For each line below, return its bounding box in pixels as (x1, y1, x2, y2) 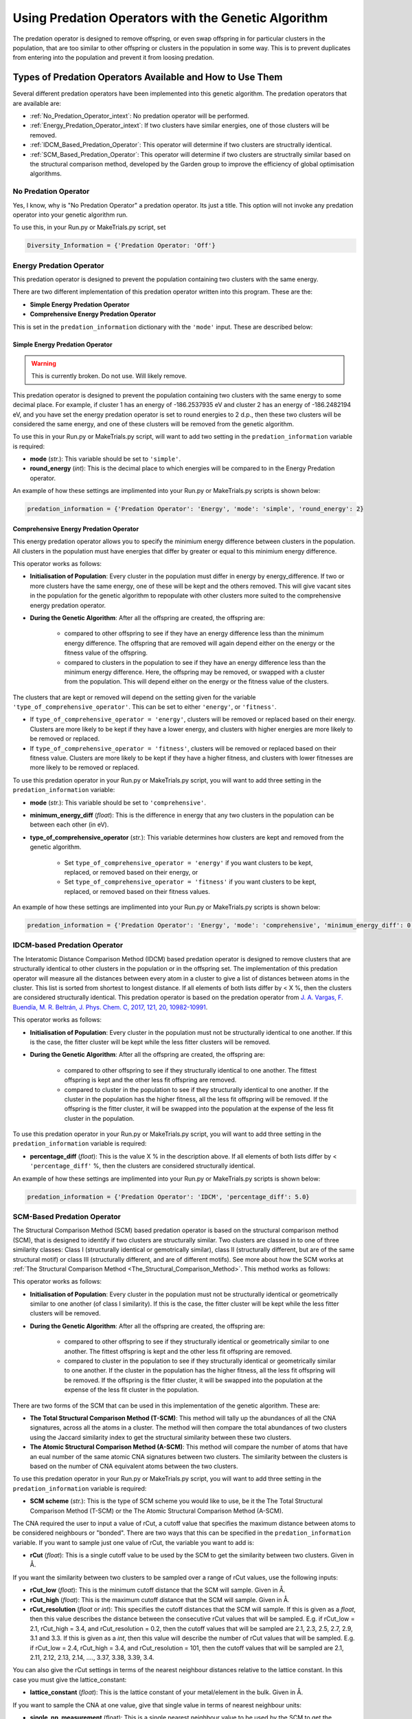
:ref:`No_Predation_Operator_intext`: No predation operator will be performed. (30, 112, 250, 120)
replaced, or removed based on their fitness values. (64, 887, 211, 895)
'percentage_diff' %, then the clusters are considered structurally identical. (30, 1162, 255, 1170)
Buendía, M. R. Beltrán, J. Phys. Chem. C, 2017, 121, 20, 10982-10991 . (12, 1003, 208, 1011)
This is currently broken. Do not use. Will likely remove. (31, 372, 187, 380)
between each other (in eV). (30, 820, 109, 829)
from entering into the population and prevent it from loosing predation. (12, 54, 214, 62)
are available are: (12, 99, 62, 107)
